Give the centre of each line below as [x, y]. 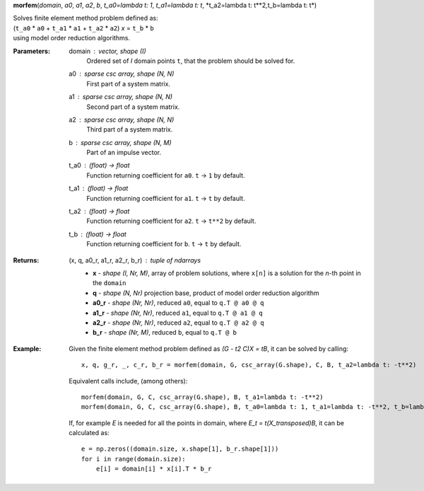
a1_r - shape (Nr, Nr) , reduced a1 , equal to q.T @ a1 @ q [178, 313]
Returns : [26, 260]
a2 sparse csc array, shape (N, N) [122, 120]
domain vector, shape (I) [107, 51]
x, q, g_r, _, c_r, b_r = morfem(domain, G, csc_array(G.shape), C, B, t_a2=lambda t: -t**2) [249, 365]
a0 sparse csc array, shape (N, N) [122, 74]
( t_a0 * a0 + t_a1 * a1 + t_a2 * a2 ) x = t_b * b [84, 28]
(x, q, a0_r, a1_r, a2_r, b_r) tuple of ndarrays [135, 260]
